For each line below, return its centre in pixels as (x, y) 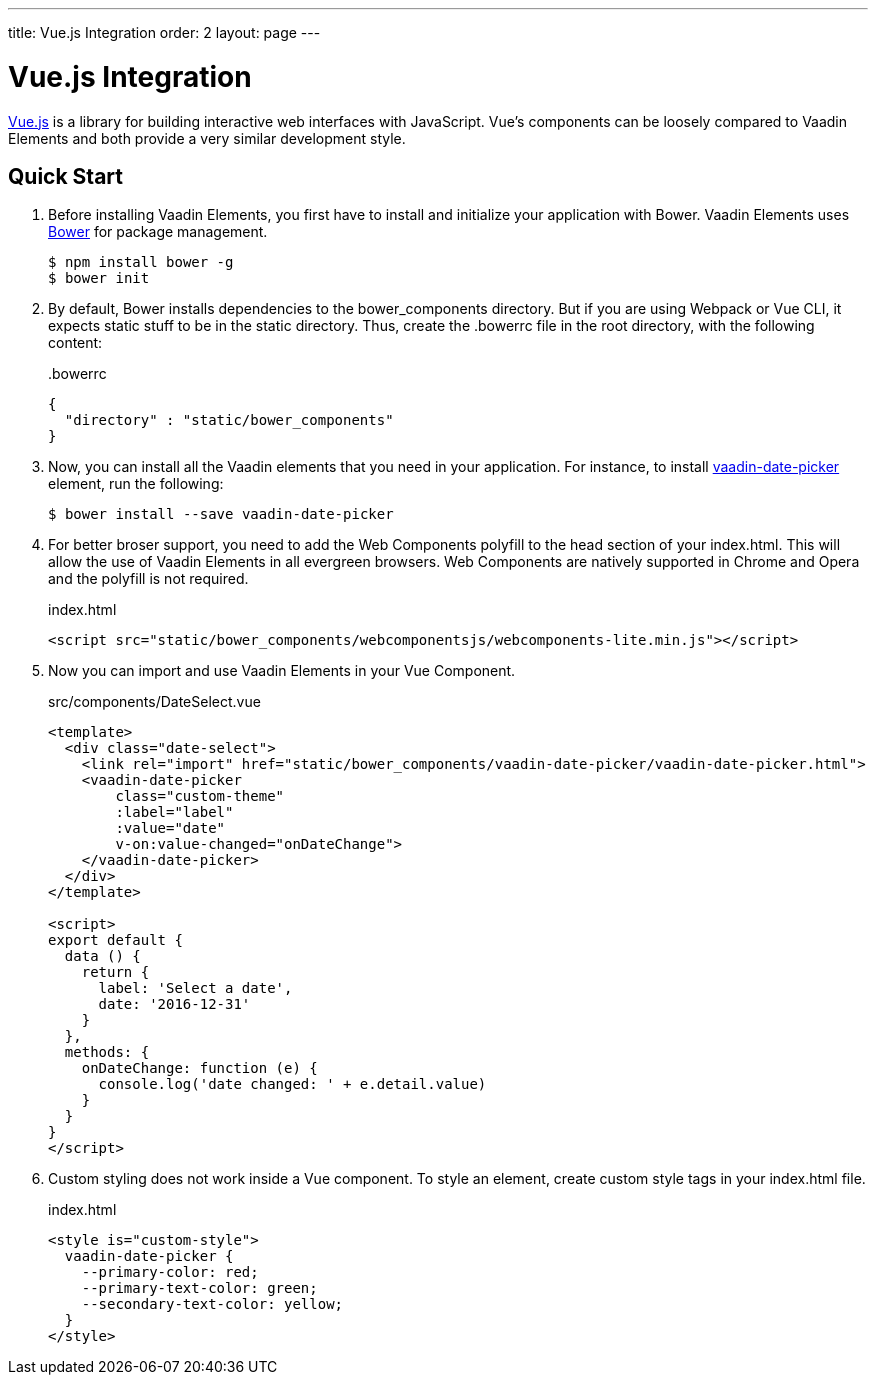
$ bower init (99, 278)
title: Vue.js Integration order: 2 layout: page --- (164, 32)
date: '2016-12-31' (174, 1004)
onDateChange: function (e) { (199, 1068)
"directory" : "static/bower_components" (229, 420)
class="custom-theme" (200, 796)
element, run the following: (136, 484)
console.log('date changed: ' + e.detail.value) (292, 1084)
